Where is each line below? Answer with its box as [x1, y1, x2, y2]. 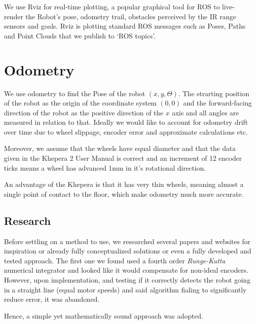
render [4, 11, 23, 21]
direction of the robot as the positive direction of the [4, 107, 164, 117]
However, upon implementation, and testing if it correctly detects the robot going [4, 275, 251, 285]
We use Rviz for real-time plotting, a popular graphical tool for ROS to [4, 1, 220, 11]
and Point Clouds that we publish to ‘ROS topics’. [4, 30, 156, 40]
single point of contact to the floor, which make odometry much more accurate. [4, 188, 244, 199]
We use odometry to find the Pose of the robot [4, 88, 146, 98]
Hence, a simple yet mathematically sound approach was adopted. [4, 310, 203, 321]
